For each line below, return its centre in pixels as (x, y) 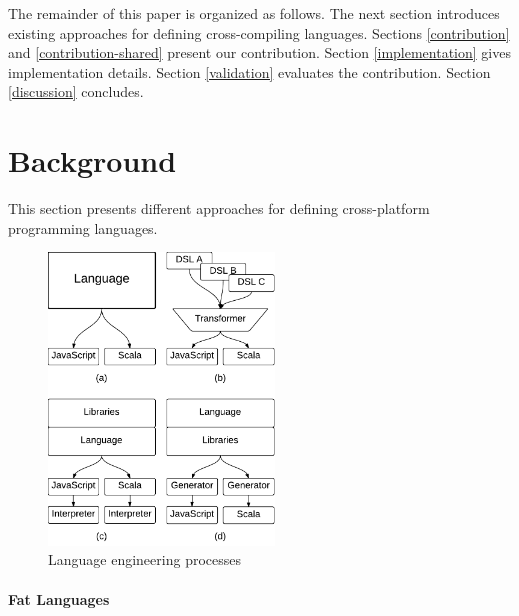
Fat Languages (59, 598)
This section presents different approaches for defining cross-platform (219, 208)
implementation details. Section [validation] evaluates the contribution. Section (249, 71)
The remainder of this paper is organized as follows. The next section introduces (254, 13)
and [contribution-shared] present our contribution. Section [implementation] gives (259, 52)
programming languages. (83, 227)
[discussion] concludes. (76, 91)
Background (92, 160)
